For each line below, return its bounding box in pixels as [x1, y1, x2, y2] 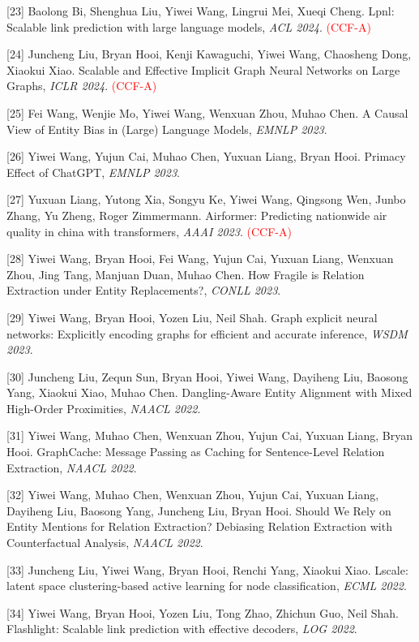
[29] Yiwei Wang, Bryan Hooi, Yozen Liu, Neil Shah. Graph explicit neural [6, 308, 378, 325]
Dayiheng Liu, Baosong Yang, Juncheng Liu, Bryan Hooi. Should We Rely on [6, 502, 391, 519]
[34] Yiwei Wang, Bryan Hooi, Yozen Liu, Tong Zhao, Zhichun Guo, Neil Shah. [6, 604, 399, 621]
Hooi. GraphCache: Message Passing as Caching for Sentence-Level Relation [6, 443, 385, 460]
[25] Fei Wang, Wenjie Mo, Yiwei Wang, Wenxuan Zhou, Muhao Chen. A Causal [6, 104, 408, 121]
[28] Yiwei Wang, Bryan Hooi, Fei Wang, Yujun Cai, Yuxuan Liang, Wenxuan [6, 250, 394, 267]
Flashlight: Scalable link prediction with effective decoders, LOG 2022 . [6, 620, 357, 637]
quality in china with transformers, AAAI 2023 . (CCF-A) [6, 222, 292, 239]
